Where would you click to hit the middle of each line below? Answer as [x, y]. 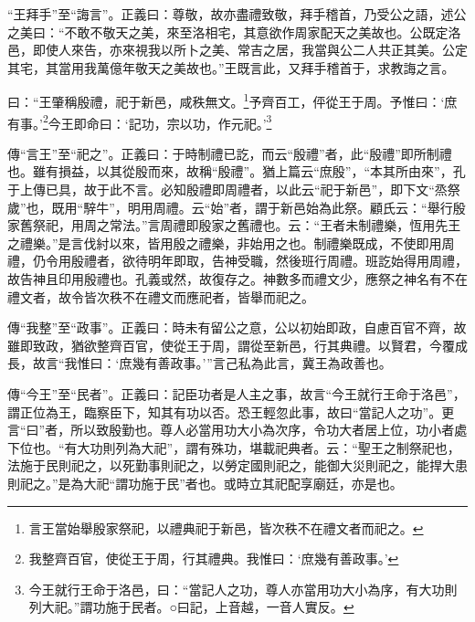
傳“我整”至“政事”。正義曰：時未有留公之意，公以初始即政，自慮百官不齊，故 [237, 327]
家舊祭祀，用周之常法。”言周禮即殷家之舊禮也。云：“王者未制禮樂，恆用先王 [234, 225]
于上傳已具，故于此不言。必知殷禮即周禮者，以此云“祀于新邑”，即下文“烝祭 [234, 190]
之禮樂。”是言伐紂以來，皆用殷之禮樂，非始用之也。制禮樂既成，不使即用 [225, 242]
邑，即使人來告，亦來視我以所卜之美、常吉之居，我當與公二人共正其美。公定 [237, 50]
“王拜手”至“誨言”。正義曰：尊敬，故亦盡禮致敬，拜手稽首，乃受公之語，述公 [237, 14]
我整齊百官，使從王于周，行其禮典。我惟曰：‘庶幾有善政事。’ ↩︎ [214, 559]
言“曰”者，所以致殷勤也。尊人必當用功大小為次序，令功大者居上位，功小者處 [237, 430]
